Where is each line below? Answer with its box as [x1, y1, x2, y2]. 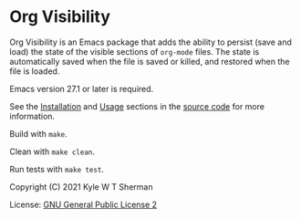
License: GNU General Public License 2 [9, 199, 158, 210]
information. [9, 110, 56, 121]
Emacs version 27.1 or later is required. [9, 83, 154, 94]
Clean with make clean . [9, 146, 96, 157]
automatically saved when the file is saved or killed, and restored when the [9, 56, 290, 67]
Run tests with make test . [9, 163, 105, 174]
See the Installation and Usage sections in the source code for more [9, 100, 265, 111]
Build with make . [9, 128, 68, 139]
